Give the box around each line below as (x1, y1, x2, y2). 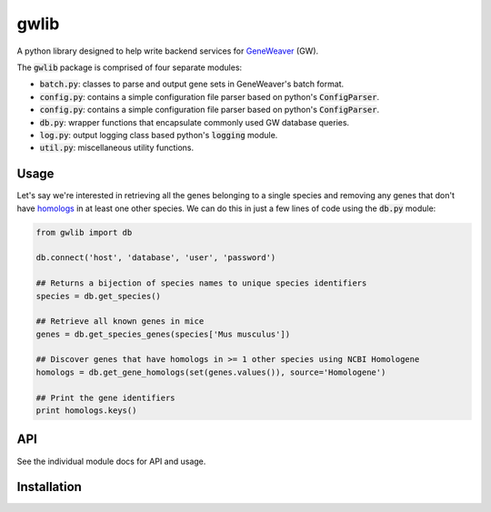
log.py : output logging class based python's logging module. (39, 129, 278, 140)
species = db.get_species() (35, 291, 161, 301)
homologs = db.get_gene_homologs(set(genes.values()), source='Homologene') (35, 366, 386, 377)
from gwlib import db (35, 227, 133, 237)
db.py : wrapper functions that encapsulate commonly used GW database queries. (39, 116, 350, 127)
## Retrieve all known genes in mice (35, 316, 205, 326)
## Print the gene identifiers (35, 392, 176, 403)
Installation (16, 479, 82, 495)
